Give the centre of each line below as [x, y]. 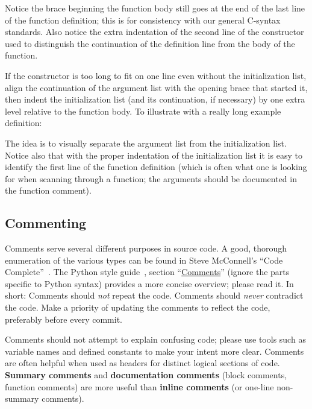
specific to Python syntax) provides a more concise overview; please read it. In [149, 283]
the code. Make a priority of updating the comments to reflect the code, [138, 307]
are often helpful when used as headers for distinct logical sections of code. [142, 363]
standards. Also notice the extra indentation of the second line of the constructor [154, 32]
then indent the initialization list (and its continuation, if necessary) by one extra [155, 99]
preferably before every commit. [64, 319]
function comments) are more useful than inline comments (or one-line [139, 386]
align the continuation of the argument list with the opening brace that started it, [156, 87]
